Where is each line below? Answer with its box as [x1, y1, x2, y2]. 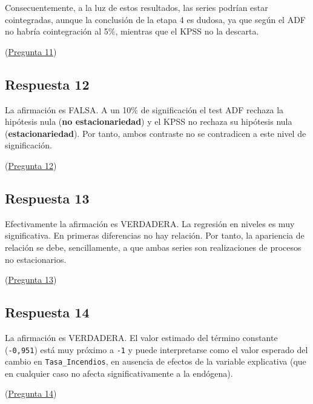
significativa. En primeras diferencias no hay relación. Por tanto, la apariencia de [5, 229, 305, 242]
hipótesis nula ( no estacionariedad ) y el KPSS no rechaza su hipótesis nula [5, 115, 292, 128]
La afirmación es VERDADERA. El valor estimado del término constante [5, 331, 278, 343]
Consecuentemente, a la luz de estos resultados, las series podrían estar [5, 1, 268, 13]
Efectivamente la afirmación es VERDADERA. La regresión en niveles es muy [5, 217, 295, 230]
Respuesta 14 [5, 303, 90, 322]
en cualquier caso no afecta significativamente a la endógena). [5, 366, 233, 379]
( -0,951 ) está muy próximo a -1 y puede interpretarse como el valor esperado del [5, 343, 308, 356]
